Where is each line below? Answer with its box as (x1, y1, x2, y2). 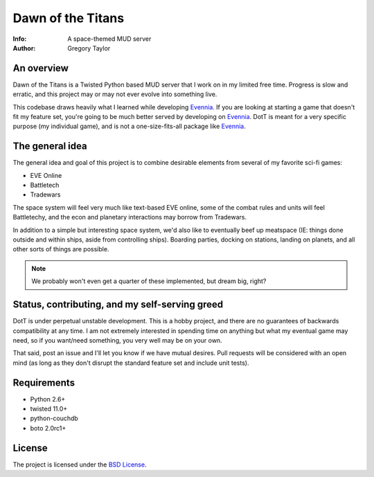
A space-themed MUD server (67, 35, 152, 43)
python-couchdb (30, 414, 79, 422)
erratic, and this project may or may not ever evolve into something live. (12, 90, 217, 98)
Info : (12, 35, 27, 43)
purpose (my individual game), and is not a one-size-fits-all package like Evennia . (12, 122, 246, 131)
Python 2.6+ (30, 395, 66, 403)
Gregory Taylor (67, 44, 111, 52)
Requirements (12, 377, 75, 388)
